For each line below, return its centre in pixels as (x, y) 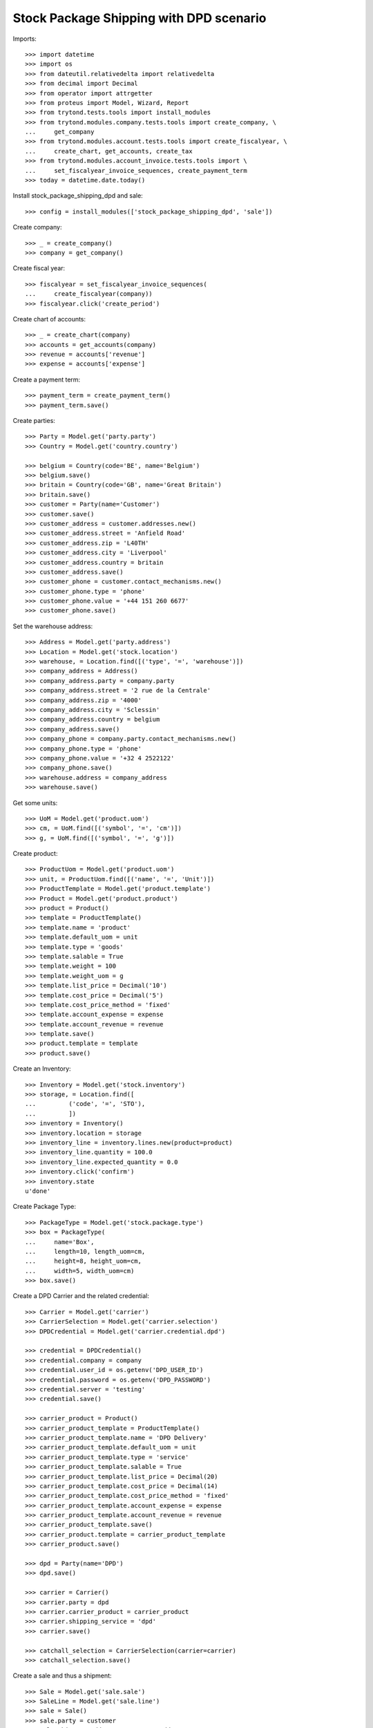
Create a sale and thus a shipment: (62, 1675)
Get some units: (35, 802)
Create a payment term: (47, 379)
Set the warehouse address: (53, 626)
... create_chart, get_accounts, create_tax (109, 151)
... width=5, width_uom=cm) (80, 1271)
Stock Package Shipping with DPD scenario (140, 18)
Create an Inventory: (42, 1069)
